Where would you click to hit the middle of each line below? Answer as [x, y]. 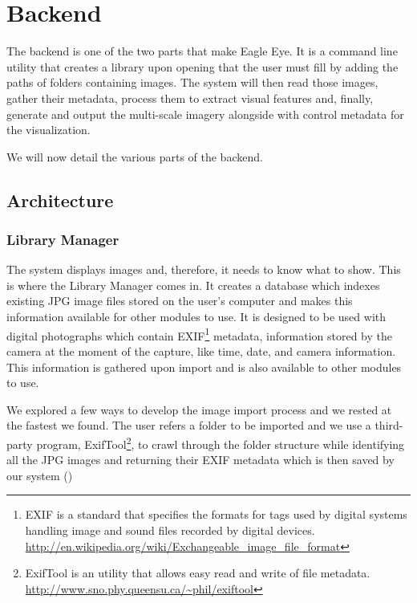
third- [389, 425]
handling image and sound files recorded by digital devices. [170, 530]
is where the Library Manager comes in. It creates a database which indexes [193, 285]
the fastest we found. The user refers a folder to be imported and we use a [189, 425]
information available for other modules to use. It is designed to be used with [196, 317]
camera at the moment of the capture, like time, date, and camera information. [201, 350]
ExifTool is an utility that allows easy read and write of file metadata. [198, 573]
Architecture [60, 200]
